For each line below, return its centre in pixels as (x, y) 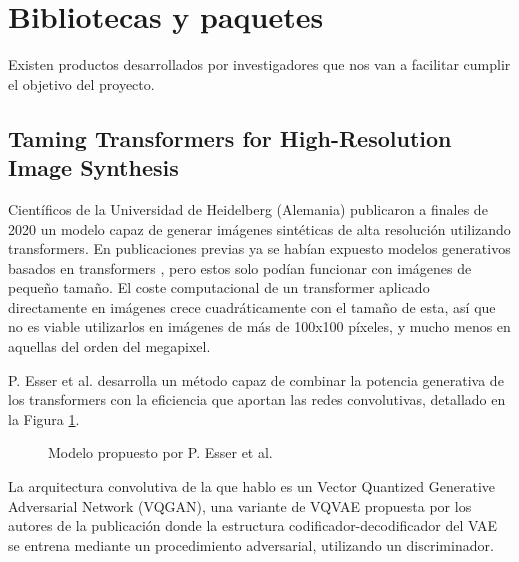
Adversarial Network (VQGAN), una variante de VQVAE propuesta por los (240, 505)
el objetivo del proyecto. (81, 83)
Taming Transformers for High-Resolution (230, 137)
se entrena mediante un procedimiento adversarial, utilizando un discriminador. (251, 544)
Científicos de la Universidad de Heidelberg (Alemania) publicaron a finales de (248, 208)
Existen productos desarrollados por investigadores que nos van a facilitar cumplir (259, 64)
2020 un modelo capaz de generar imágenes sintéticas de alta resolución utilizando (259, 228)
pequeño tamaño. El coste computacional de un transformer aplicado (219, 287)
